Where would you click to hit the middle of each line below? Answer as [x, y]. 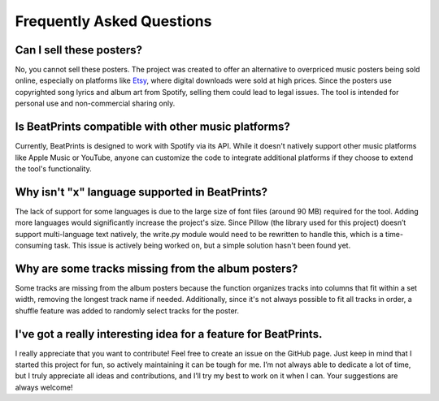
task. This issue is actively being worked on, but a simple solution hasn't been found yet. [202, 245]
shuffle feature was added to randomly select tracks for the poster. [127, 310]
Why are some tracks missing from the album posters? [156, 268]
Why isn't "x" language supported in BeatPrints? [141, 192]
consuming [34, 245]
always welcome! [44, 387]
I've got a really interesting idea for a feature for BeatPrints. [169, 334]
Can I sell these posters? [78, 50]
